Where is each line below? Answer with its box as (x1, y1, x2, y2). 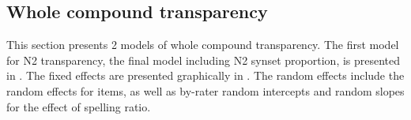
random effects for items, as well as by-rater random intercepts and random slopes (6, 82, 405, 99)
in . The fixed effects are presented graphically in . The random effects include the (6, 67, 405, 84)
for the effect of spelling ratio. (6, 98, 151, 114)
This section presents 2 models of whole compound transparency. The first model (6, 36, 399, 53)
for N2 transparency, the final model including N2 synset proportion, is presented (6, 51, 401, 68)
